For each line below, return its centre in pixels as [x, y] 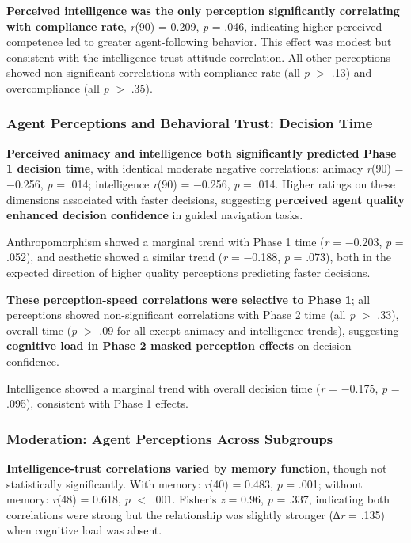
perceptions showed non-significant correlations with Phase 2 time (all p [181, 315]
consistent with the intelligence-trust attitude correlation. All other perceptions [199, 57]
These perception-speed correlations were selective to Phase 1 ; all [188, 299]
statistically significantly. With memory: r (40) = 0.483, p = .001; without [185, 483]
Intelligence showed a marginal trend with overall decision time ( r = [172, 387]
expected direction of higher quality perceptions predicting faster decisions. [188, 272]
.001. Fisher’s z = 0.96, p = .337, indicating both [271, 499]
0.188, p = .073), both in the [322, 257]
